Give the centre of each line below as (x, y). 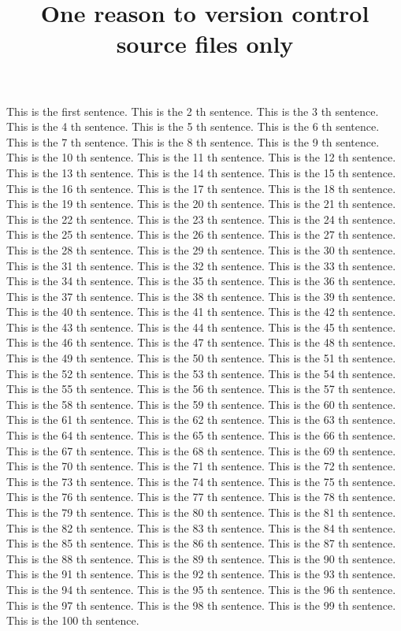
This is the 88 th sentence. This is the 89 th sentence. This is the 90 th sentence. (201, 558)
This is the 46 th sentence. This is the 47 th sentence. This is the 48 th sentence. (201, 342)
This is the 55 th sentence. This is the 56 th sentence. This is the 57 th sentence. (201, 389)
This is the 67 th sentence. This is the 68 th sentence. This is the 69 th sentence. (201, 450)
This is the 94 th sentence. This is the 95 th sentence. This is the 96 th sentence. (201, 589)
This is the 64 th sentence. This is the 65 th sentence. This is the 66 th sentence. (201, 435)
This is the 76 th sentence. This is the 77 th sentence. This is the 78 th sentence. (201, 497)
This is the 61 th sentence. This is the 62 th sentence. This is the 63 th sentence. (201, 419)
